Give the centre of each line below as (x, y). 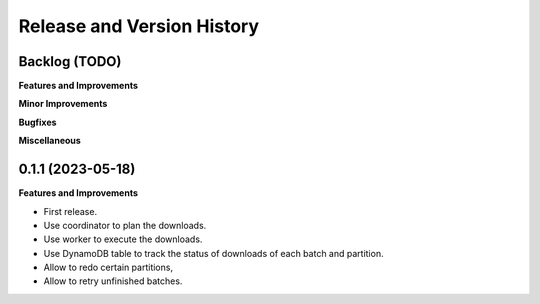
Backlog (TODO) (70, 61)
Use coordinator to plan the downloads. (125, 225)
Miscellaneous (50, 141)
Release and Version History (139, 26)
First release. (70, 211)
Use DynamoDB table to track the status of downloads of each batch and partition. (213, 253)
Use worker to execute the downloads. (123, 239)
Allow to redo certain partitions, (108, 267)
